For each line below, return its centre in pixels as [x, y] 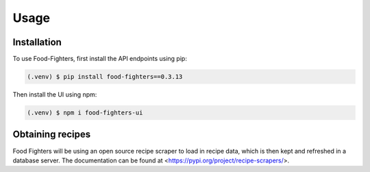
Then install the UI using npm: [55, 95]
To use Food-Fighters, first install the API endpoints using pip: [100, 59]
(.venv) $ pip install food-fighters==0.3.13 [105, 77]
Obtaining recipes [52, 135]
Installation [37, 42]
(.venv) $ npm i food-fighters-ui [85, 113]
